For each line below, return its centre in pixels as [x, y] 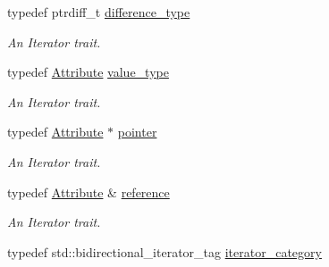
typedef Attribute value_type [88, 72]
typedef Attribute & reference [89, 192]
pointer [137, 132]
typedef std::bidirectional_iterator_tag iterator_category [164, 251]
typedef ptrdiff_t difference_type [99, 12]
